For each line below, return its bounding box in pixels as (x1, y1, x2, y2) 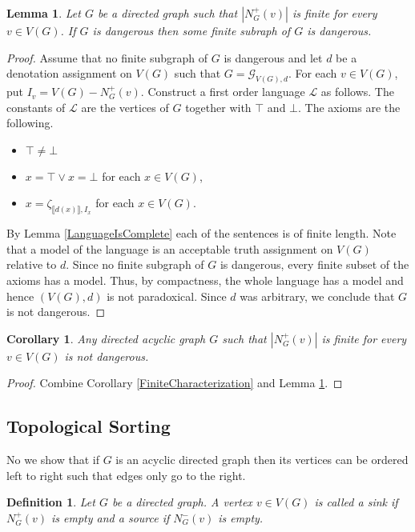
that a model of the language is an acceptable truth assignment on (6, 240, 333, 257)
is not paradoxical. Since (107, 287, 227, 304)
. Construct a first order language (140, 83, 305, 100)
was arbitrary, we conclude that (240, 287, 395, 304)
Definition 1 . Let (6, 494, 95, 510)
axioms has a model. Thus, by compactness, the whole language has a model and (6, 272, 404, 289)
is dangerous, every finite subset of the (220, 256, 409, 273)
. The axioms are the (298, 98, 401, 115)
